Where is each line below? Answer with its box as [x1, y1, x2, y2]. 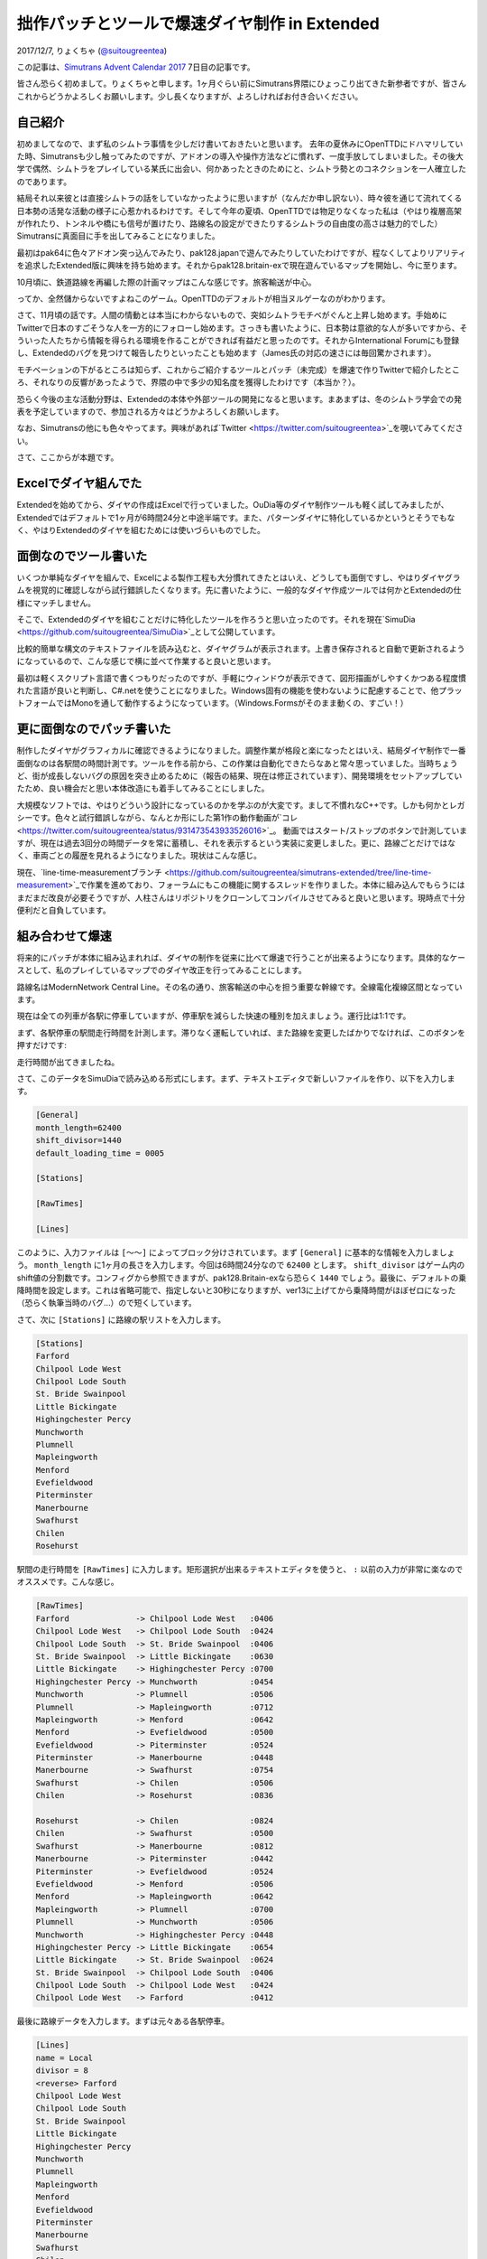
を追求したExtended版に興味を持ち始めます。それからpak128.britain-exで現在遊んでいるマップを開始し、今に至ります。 [16, 260, 462, 271]
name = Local [35, 2052, 94, 2063]
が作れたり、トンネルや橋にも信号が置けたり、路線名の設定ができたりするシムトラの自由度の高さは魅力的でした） [16, 218, 443, 229]
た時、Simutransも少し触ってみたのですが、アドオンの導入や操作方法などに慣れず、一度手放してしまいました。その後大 [16, 151, 464, 162]
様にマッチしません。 [16, 597, 96, 608]
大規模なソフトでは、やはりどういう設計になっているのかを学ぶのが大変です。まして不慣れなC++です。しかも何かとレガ [16, 800, 465, 811]
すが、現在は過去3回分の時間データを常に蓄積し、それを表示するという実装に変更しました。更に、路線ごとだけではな [16, 837, 455, 848]
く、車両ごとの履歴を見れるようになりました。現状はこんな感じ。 [16, 850, 262, 861]
